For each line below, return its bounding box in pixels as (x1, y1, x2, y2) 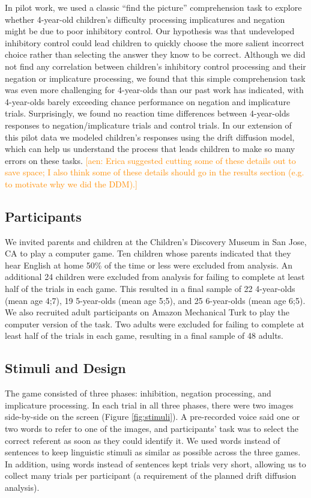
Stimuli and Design (5, 359, 126, 377)
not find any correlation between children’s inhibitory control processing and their (5, 59, 306, 72)
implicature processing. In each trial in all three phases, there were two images (5, 398, 294, 411)
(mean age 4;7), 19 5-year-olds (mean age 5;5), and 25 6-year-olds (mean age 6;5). (5, 294, 306, 306)
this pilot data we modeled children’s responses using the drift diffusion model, (5, 130, 295, 143)
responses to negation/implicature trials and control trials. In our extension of (5, 118, 292, 131)
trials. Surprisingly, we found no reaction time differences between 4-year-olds (5, 107, 290, 120)
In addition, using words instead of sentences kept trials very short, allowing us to (5, 457, 306, 470)
